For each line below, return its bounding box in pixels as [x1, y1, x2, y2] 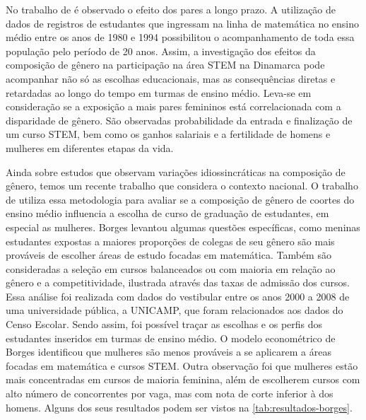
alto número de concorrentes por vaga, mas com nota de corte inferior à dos [6, 386, 333, 401]
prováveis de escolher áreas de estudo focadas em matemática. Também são [6, 247, 331, 262]
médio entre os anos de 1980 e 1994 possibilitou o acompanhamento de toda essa [6, 30, 355, 45]
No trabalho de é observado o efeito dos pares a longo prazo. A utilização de [6, 2, 336, 16]
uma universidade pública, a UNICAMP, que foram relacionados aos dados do [6, 303, 343, 317]
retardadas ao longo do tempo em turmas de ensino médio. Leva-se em [6, 85, 312, 100]
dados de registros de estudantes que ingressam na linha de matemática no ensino [6, 16, 360, 30]
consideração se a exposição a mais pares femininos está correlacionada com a [6, 99, 341, 114]
